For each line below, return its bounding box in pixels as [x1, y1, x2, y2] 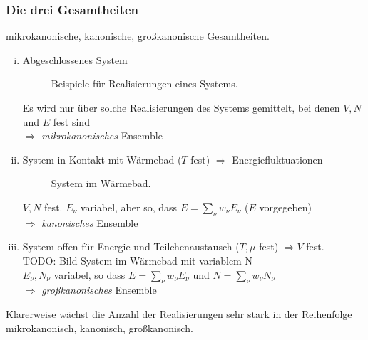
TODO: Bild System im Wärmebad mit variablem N [22, 253, 252, 267]
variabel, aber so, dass [80, 199, 178, 214]
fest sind [53, 114, 90, 129]
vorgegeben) [259, 199, 312, 214]
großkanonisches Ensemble [41, 282, 157, 297]
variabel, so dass [53, 267, 126, 282]
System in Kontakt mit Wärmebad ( [22, 152, 182, 166]
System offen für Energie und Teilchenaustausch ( [22, 239, 240, 254]
